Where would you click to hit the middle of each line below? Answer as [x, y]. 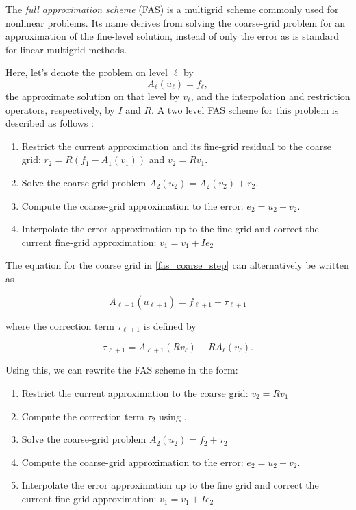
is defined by [170, 325]
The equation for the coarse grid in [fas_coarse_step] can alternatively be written [177, 265]
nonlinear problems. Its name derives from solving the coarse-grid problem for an [176, 22]
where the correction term [60, 325]
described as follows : [50, 123]
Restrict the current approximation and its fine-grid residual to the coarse [177, 146]
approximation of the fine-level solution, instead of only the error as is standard [173, 36]
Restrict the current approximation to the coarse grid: [135, 393]
